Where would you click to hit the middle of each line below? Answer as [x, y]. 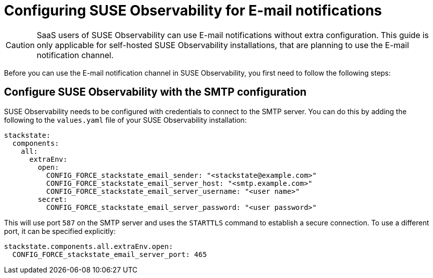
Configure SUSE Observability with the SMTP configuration [155, 92]
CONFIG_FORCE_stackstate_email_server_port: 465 [110, 254]
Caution [20, 45]
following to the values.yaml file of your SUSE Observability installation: [126, 120]
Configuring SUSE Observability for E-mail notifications [193, 11]
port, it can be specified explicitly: [60, 231]
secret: [53, 199]
